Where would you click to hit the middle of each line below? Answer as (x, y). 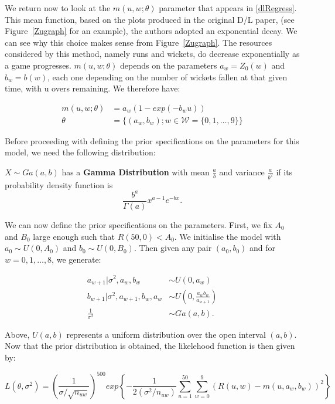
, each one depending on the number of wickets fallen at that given (167, 77)
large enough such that (74, 236)
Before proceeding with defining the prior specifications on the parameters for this (152, 140)
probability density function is (59, 184)
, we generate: (76, 259)
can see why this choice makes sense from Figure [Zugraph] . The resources (139, 42)
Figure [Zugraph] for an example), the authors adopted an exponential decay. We (151, 31)
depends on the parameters (169, 65)
